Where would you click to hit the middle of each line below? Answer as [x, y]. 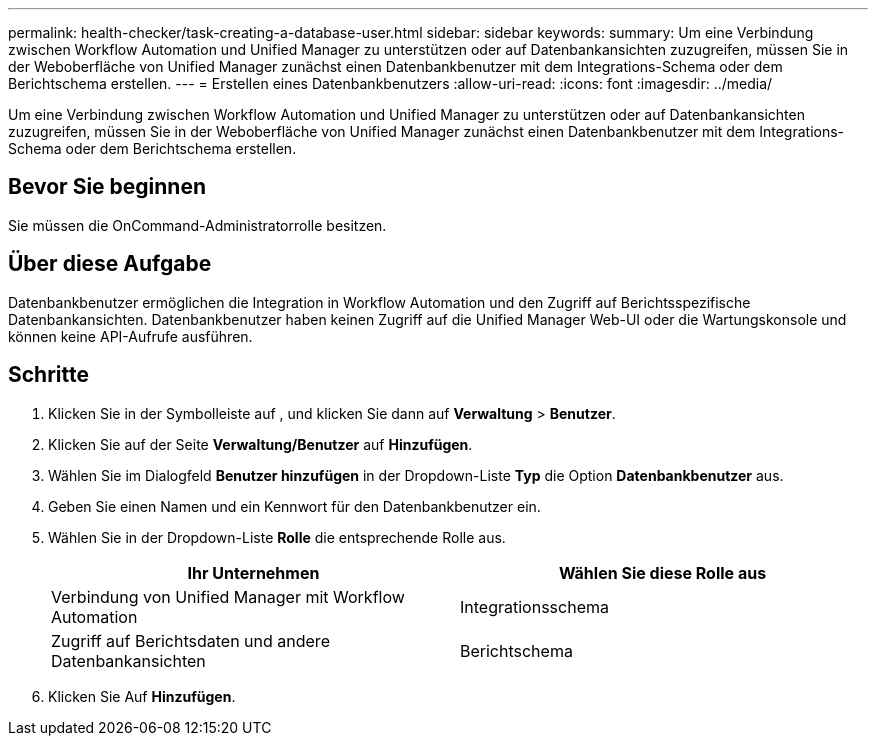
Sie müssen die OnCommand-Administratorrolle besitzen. [197, 225]
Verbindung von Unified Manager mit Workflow [228, 596]
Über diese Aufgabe [110, 264]
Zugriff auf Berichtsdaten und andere [190, 640]
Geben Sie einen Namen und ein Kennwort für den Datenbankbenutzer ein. [294, 506]
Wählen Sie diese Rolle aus [662, 572]
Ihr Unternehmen [253, 572]
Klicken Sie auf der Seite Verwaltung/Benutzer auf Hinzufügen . [260, 444]
